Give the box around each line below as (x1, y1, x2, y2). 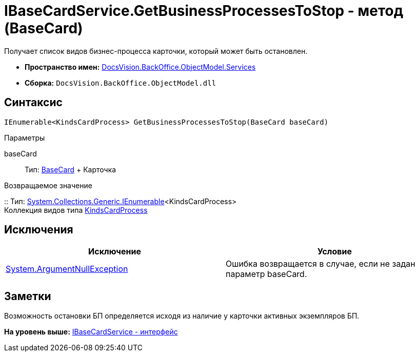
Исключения (4, 223, 73, 236)
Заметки (4, 289, 51, 303)
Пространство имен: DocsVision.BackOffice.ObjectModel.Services (25, 62, 256, 71)
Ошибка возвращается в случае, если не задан (226, 259, 415, 269)
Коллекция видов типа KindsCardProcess (4, 205, 148, 214)
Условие (317, 246, 352, 257)
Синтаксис (4, 96, 63, 109)
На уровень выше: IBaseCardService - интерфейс (4, 327, 178, 337)
